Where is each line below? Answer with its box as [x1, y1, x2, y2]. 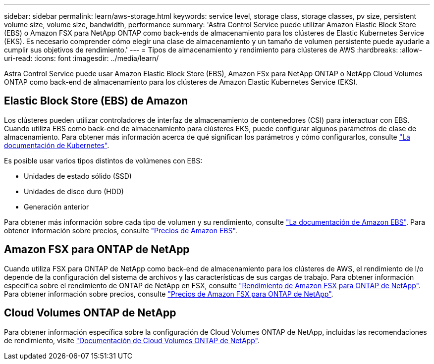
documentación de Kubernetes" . [4, 141, 109, 150]
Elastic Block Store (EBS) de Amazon [4, 95, 188, 107]
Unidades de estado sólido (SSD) [24, 171, 132, 180]
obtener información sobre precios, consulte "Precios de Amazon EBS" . [4, 226, 237, 235]
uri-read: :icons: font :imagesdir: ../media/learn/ [4, 54, 159, 62]
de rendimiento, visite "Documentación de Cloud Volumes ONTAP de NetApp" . [4, 336, 260, 345]
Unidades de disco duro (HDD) [24, 187, 124, 196]
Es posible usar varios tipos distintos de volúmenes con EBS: [4, 156, 203, 165]
